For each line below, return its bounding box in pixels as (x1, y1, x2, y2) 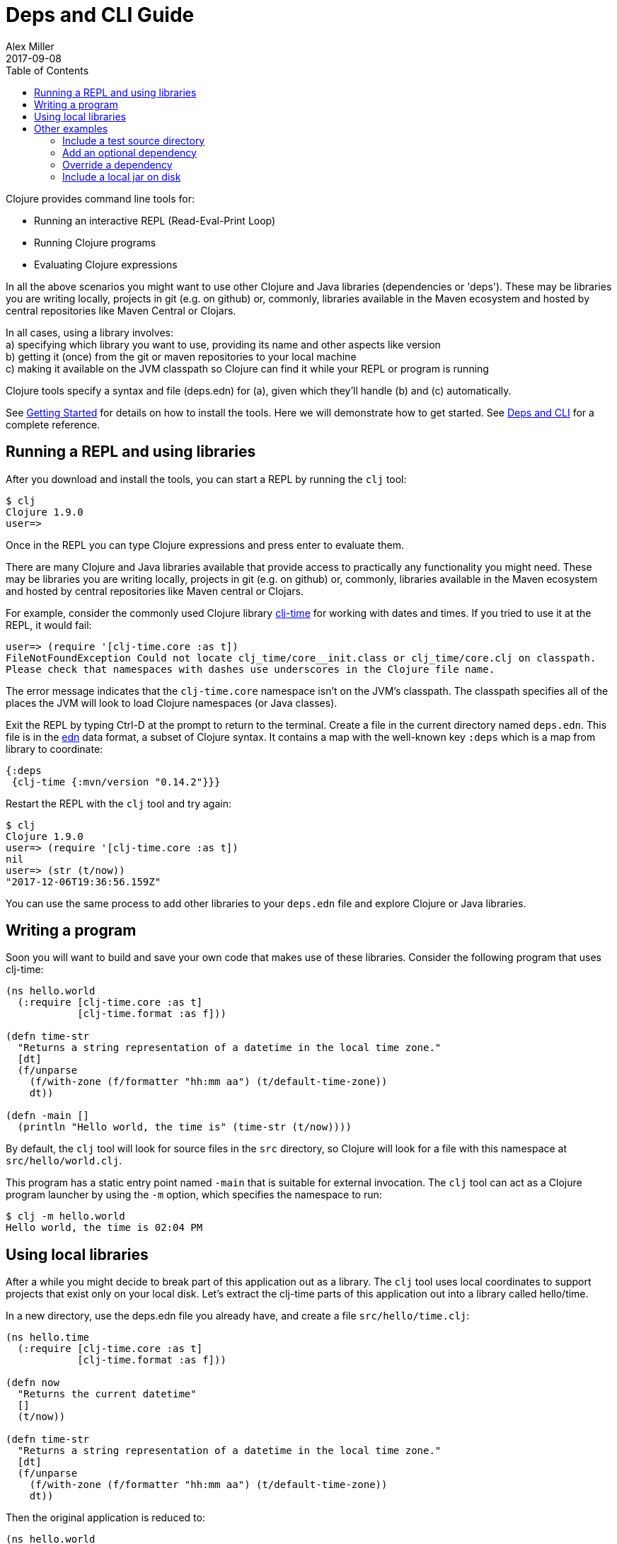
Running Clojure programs (34, 236, 156, 249)
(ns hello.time (6, 1332, 90, 1344)
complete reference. (6, 418, 100, 431)
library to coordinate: (6, 742, 103, 755)
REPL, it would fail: (6, 618, 92, 631)
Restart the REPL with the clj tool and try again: (6, 797, 231, 810)
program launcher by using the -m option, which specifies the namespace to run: (6, 1188, 382, 1201)
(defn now (6, 1377, 59, 1389)
